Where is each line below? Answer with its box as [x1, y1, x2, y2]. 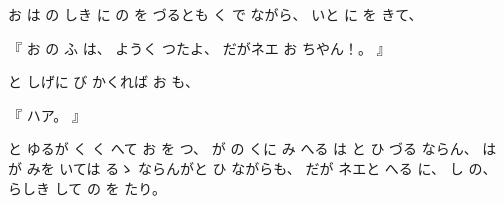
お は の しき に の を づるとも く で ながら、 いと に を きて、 [8, 4, 423, 24]
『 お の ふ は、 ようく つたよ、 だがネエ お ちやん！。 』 [8, 37, 391, 58]
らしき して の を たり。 [8, 177, 166, 198]
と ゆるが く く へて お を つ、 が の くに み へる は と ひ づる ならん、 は [8, 138, 497, 159]
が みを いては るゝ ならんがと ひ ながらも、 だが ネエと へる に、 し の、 [8, 157, 497, 178]
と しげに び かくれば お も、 [8, 71, 199, 92]
